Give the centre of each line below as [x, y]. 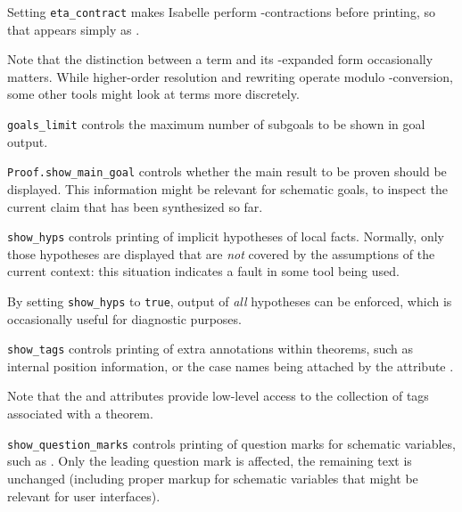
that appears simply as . [74, 29]
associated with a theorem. [80, 414]
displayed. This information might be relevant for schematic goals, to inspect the [227, 188]
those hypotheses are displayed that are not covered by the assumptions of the [221, 253]
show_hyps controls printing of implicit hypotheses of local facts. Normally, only [226, 236]
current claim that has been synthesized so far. [135, 206]
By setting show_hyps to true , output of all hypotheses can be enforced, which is [230, 301]
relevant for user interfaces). [84, 496]
